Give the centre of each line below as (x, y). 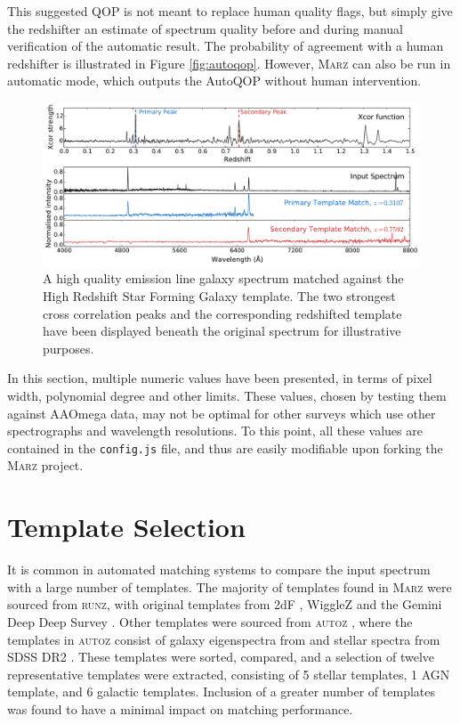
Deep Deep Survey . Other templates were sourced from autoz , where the (210, 621)
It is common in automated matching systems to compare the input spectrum (219, 569)
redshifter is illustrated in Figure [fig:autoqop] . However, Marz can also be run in (229, 63)
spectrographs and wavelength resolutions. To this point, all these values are (215, 431)
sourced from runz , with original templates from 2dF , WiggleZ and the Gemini (225, 604)
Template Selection (126, 527)
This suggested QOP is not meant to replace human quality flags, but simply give (230, 11)
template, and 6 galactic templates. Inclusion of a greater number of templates (221, 691)
